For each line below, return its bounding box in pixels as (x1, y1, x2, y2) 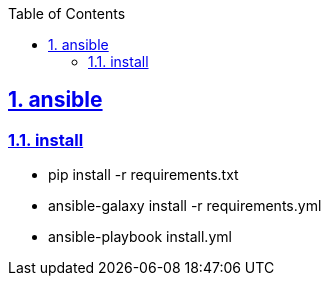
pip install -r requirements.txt (48, 166, 239, 184)
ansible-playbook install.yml (48, 228, 232, 246)
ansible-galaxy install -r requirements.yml (48, 197, 322, 215)
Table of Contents (8, 5, 126, 22)
